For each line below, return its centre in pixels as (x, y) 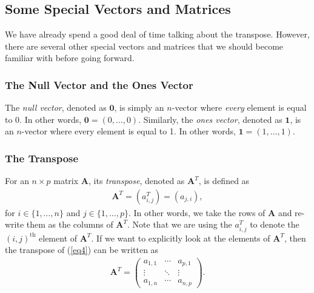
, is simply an (139, 107)
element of (58, 238)
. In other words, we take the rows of (197, 212)
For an (17, 181)
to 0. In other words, (43, 119)
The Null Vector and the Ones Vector (99, 84)
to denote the (275, 224)
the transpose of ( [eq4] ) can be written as (82, 250)
